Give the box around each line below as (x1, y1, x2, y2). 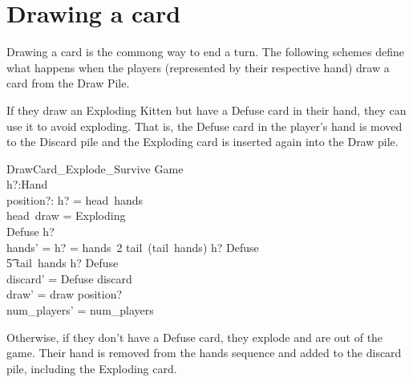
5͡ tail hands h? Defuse (6, 254, 119, 271)
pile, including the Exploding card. (6, 360, 177, 376)
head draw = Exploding (6, 207, 126, 224)
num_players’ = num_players (6, 302, 154, 319)
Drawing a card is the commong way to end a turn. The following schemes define (6, 43, 404, 60)
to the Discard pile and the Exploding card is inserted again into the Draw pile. (6, 133, 399, 150)
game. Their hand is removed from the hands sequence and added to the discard (6, 344, 402, 361)
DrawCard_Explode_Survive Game (6, 160, 184, 177)
